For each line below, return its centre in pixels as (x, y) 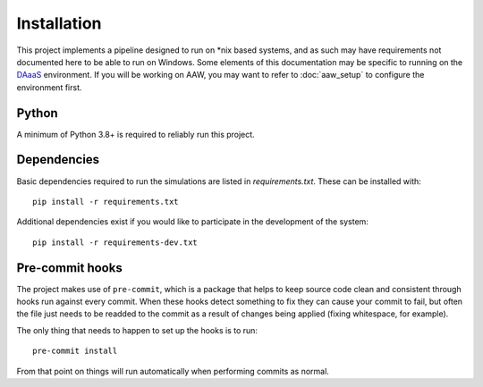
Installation (59, 23)
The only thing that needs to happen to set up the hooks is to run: (137, 330)
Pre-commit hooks (69, 268)
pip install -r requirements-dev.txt (115, 242)
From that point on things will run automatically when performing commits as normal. (173, 371)
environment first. (49, 87)
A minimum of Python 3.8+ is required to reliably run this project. (136, 134)
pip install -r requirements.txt (106, 202)
